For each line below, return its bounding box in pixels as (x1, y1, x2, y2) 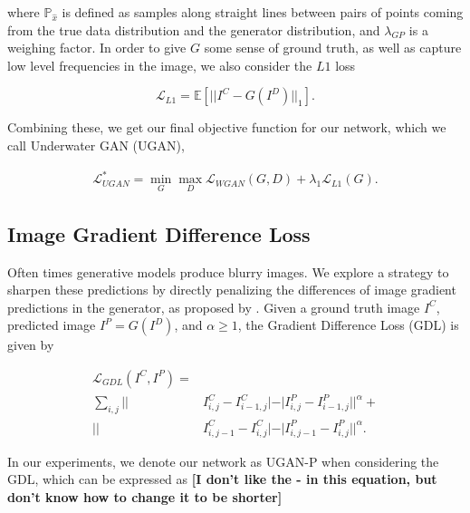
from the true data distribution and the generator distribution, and (7, 20, 380, 39)
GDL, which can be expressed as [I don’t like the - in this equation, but (7, 469, 437, 489)
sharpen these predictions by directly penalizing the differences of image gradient (7, 280, 456, 299)
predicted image (7, 315, 96, 334)
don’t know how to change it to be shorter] (7, 487, 283, 506)
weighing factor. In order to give (7, 38, 187, 57)
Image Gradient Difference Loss (7, 219, 311, 247)
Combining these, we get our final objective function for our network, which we (7, 118, 446, 137)
